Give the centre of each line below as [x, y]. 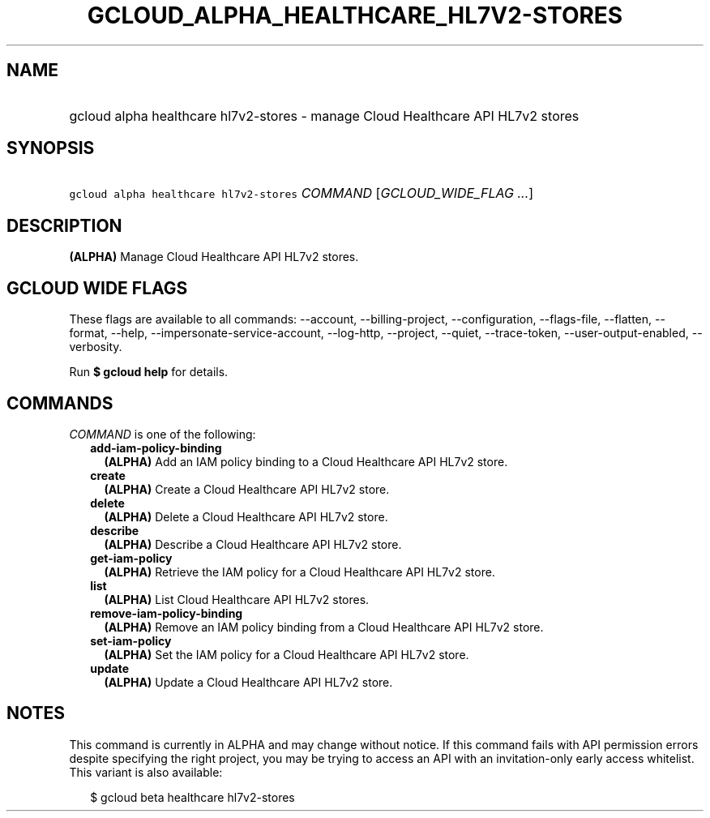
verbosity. [96, 347]
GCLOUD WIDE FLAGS [97, 288]
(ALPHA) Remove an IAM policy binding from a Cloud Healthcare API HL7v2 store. [324, 627]
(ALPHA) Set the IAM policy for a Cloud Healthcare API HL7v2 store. [287, 654]
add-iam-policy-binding [156, 448]
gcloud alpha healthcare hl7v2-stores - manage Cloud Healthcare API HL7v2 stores [324, 116]
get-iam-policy [131, 558]
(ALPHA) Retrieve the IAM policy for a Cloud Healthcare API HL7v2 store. [299, 572]
